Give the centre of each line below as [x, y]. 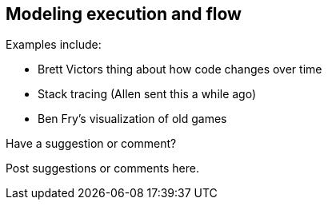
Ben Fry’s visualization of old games [132, 119]
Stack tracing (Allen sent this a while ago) [147, 94]
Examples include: [54, 45]
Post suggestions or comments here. [102, 168]
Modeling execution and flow [124, 14]
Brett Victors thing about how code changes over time [180, 69]
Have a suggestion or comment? [91, 144]
